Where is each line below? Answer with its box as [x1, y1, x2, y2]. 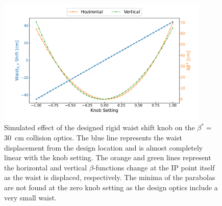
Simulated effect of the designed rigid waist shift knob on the [4, 122, 195, 133]
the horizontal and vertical [4, 162, 87, 172]
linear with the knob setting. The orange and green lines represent [4, 152, 211, 163]
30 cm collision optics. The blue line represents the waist [4, 132, 182, 142]
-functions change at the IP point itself [93, 162, 215, 172]
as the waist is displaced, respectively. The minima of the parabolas [4, 172, 215, 183]
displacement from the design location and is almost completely [4, 142, 203, 153]
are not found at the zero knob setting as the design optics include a [4, 182, 218, 192]
